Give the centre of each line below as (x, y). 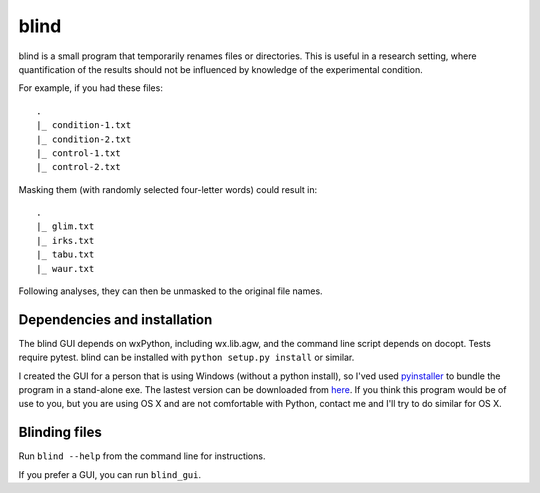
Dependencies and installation (115, 319)
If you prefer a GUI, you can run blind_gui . (110, 474)
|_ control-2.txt (78, 167)
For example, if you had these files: (91, 88)
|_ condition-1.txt (84, 125)
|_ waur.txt (65, 268)
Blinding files (60, 432)
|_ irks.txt (65, 240)
